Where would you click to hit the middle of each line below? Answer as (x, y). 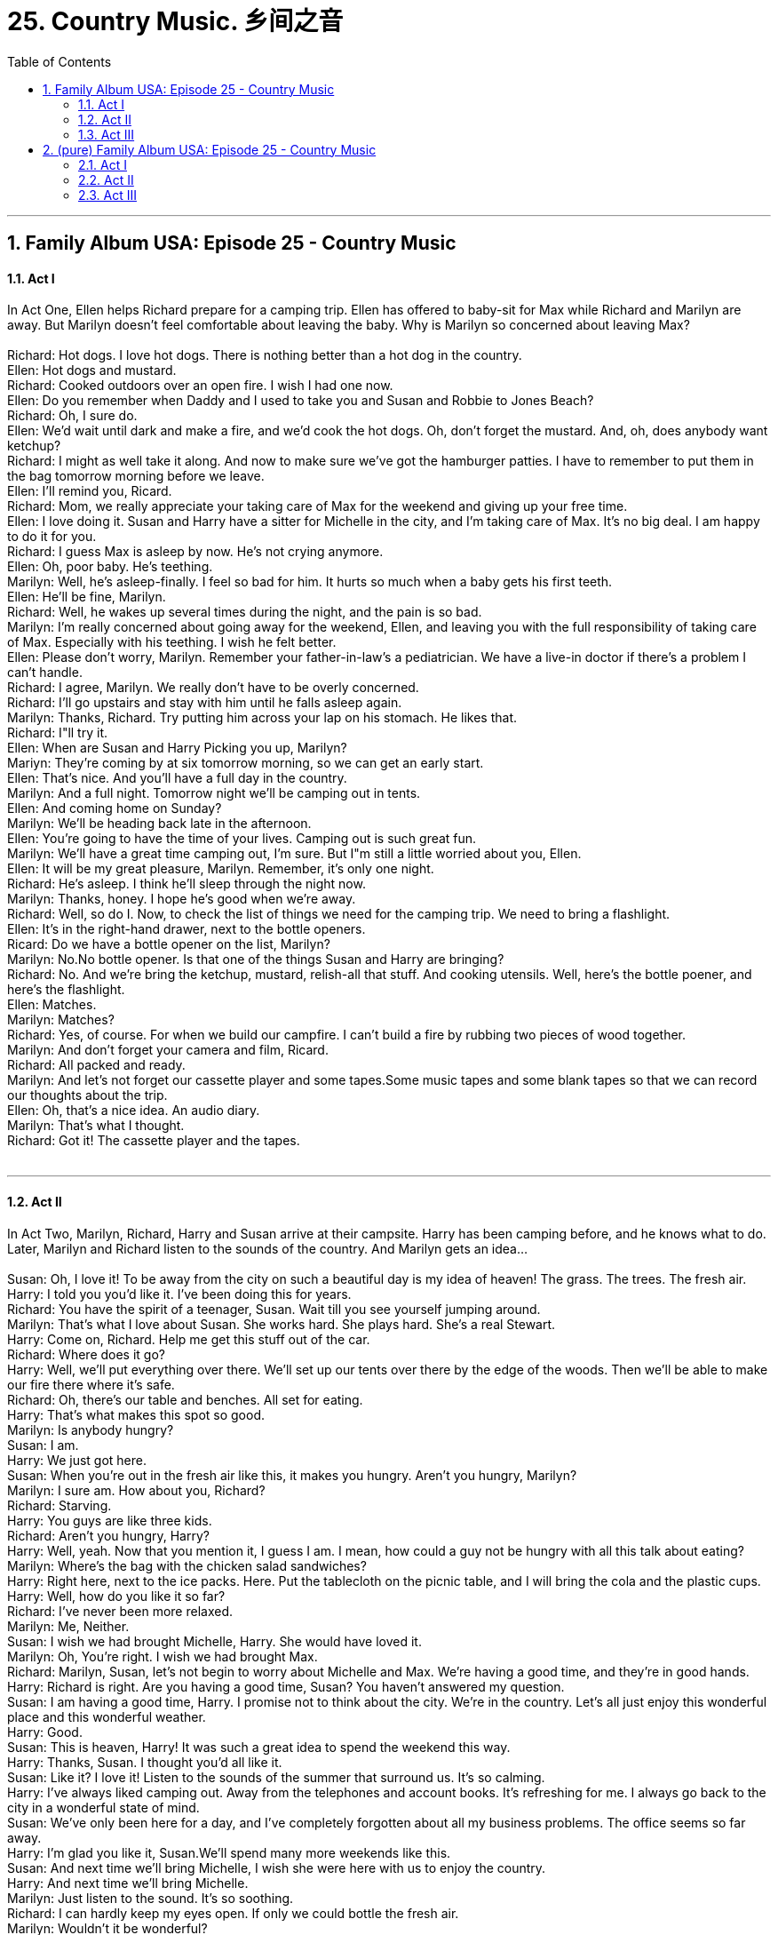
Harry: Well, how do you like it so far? (116, 1596)
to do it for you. (52, 537)
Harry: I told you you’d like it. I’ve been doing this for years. (179, 1294)
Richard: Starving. (60, 1505)
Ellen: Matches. (52, 1005)
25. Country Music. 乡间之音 (175, 21)
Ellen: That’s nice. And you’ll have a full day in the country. (177, 778)
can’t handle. (45, 673)
